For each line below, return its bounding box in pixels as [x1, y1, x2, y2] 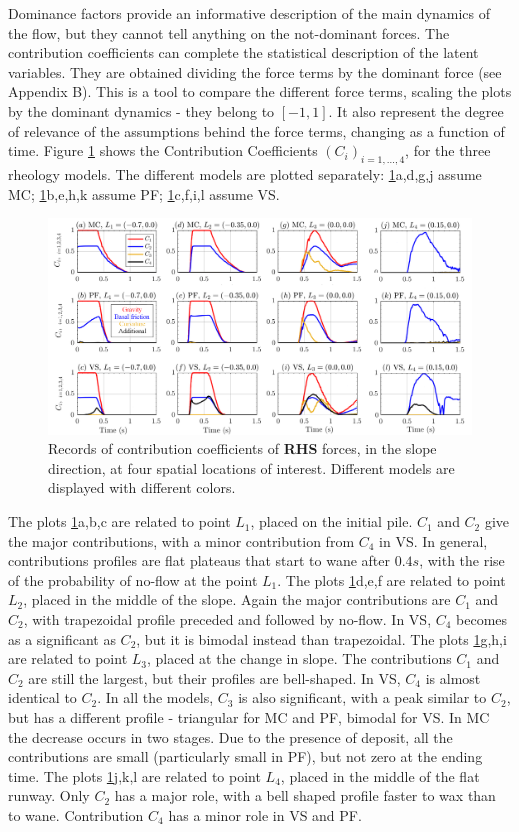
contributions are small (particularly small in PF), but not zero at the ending [8, 746, 483, 767]
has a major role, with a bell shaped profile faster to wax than [114, 785, 496, 806]
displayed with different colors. [48, 477, 236, 498]
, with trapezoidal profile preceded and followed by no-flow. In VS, [23, 609, 432, 630]
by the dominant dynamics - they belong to [8, 100, 275, 121]
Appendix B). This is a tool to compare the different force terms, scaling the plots [8, 81, 512, 102]
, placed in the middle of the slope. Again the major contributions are [23, 589, 451, 610]
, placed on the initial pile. [250, 511, 413, 532]
